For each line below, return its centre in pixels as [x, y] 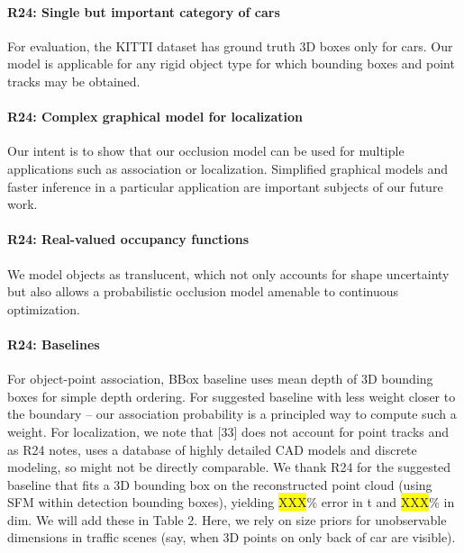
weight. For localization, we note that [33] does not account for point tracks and [228, 431]
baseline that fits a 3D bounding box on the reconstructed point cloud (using [220, 484]
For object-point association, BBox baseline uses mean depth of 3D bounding [220, 379]
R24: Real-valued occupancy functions [128, 239]
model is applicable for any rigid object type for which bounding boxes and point [231, 63]
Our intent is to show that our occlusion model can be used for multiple [206, 151]
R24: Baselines [54, 344]
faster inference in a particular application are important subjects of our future [225, 186]
